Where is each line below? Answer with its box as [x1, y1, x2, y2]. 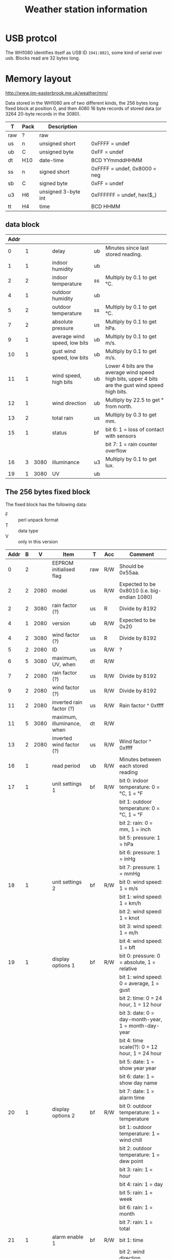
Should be [119, 562, 144, 569]
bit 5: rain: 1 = [119, 1189, 153, 1196]
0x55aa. [119, 569, 140, 576]
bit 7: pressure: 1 [119, 864, 160, 871]
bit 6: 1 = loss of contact [105, 426, 164, 433]
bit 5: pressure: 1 [119, 834, 160, 841]
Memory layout [5, 73, 72, 85]
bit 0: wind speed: [119, 878, 162, 885]
